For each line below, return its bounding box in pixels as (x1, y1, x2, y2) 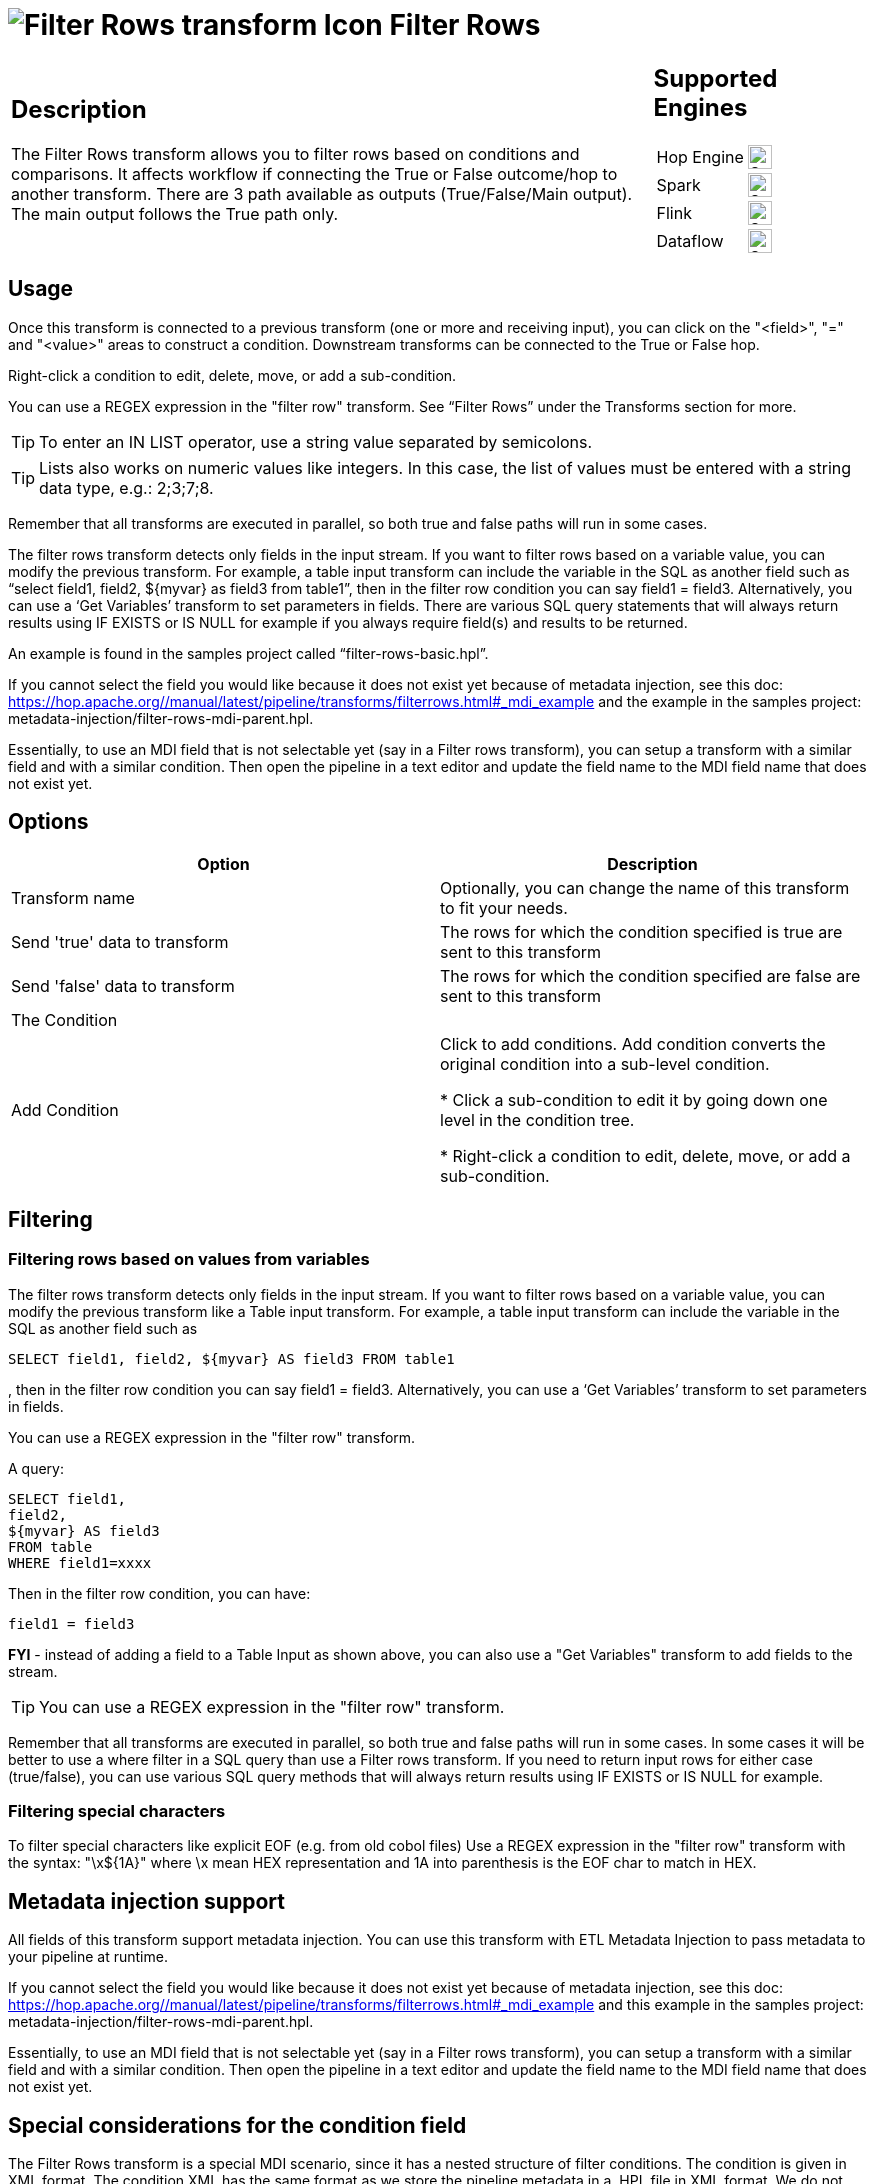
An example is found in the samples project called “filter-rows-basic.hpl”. (8, 644, 489, 662)
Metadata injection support (8, 1888, 285, 1914)
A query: (8, 1459, 64, 1477)
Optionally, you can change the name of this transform (440, 878, 850, 899)
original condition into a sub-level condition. (440, 1054, 770, 1075)
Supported (653, 63, 778, 93)
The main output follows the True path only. (11, 204, 339, 225)
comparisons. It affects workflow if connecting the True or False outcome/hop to (11, 164, 618, 185)
